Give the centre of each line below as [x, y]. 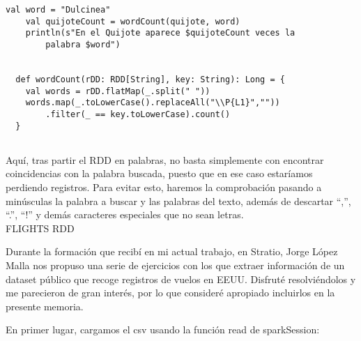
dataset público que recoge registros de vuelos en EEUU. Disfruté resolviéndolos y [181, 279]
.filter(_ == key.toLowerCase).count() [138, 114]
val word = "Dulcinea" [58, 10]
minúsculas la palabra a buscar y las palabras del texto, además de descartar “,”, [178, 200]
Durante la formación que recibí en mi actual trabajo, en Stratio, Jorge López [172, 251]
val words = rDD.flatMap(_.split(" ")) [118, 91]
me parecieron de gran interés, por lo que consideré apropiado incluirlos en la [170, 293]
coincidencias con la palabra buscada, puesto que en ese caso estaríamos [159, 173]
